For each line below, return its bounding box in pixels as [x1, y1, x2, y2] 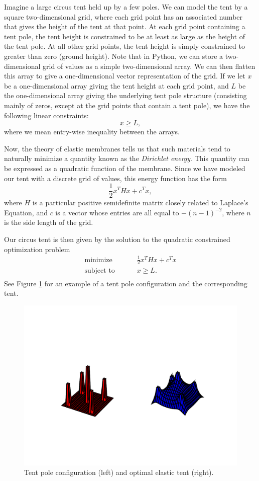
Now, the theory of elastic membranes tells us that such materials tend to [4, 143, 230, 153]
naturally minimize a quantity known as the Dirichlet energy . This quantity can [4, 153, 249, 164]
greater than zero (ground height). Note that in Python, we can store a [4, 50, 223, 61]
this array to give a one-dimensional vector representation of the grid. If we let [4, 70, 245, 81]
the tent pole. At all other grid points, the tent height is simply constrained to [4, 41, 245, 51]
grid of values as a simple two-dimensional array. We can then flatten [43, 60, 255, 71]
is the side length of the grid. [4, 217, 93, 227]
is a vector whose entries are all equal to [55, 207, 179, 217]
